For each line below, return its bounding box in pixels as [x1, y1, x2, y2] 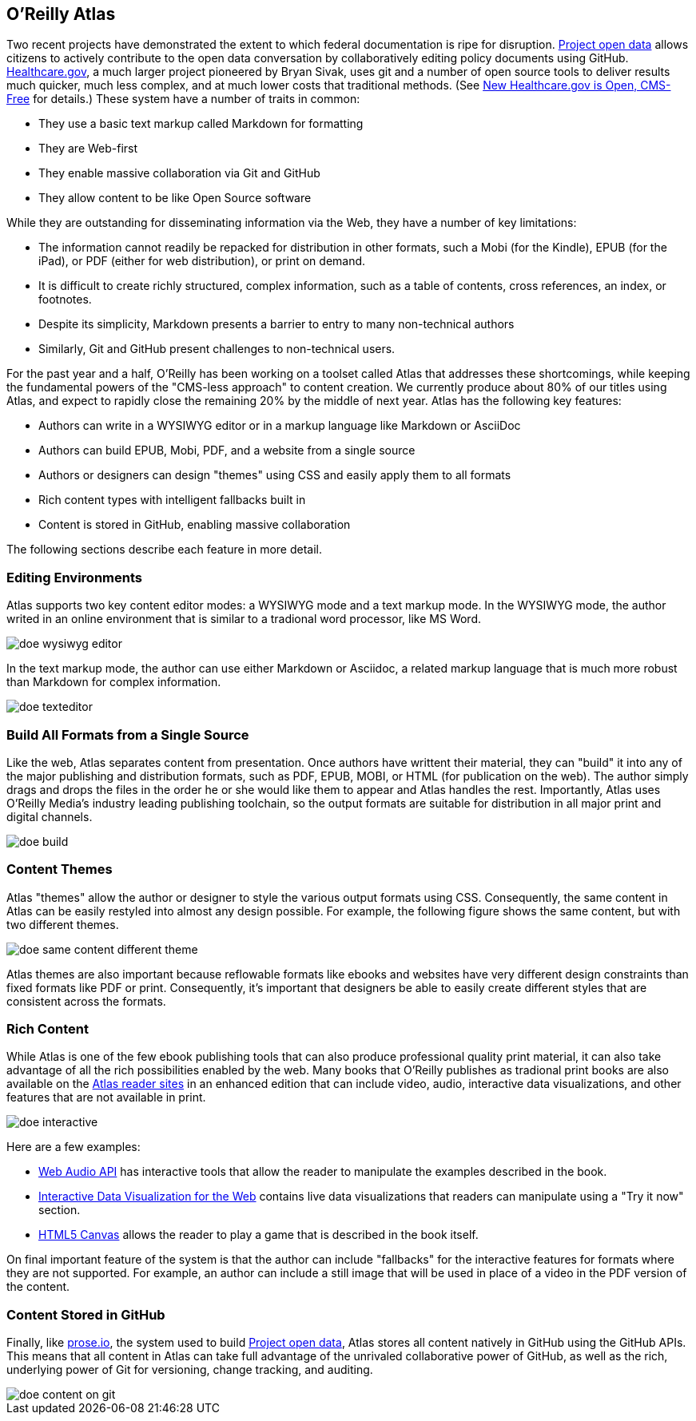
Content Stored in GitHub [6, 1306, 165, 1323]
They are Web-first [38, 141, 138, 156]
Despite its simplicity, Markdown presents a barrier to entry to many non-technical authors [38, 317, 515, 331]
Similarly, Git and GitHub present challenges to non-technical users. [38, 342, 396, 356]
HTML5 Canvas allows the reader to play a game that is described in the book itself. [38, 1228, 479, 1242]
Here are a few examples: [6, 1140, 141, 1154]
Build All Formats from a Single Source [6, 726, 249, 743]
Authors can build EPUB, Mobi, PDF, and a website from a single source [38, 443, 416, 458]
